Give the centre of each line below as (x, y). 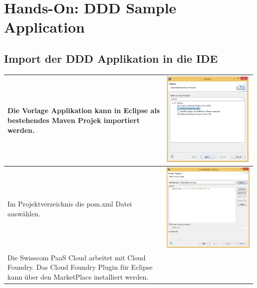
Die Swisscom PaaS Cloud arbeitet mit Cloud (77, 257)
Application (44, 27)
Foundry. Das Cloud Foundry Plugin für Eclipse (80, 267)
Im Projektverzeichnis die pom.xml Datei (70, 204)
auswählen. (24, 213)
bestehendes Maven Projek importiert (74, 120)
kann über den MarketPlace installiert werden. (78, 277)
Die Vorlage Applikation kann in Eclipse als (84, 110)
